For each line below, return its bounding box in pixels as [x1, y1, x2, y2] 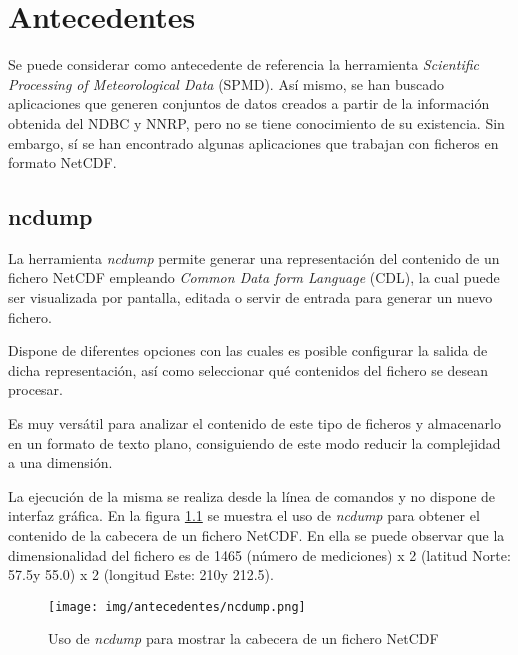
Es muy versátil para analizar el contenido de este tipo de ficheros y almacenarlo [8, 413, 501, 434]
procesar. [8, 379, 63, 400]
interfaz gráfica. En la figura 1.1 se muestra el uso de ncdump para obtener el [8, 505, 480, 526]
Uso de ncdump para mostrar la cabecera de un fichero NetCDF [48, 628, 439, 649]
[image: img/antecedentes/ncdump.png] [48, 599, 306, 614]
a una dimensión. [8, 452, 113, 473]
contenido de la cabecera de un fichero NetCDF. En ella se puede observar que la [8, 525, 505, 546]
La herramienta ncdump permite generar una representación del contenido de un [8, 247, 500, 268]
